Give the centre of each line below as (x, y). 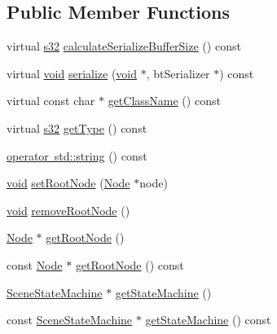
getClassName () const (164, 101)
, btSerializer (178, 73)
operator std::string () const (77, 155)
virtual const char (51, 101)
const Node (35, 264)
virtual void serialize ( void (72, 73)
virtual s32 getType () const (77, 127)
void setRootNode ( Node (68, 183)
